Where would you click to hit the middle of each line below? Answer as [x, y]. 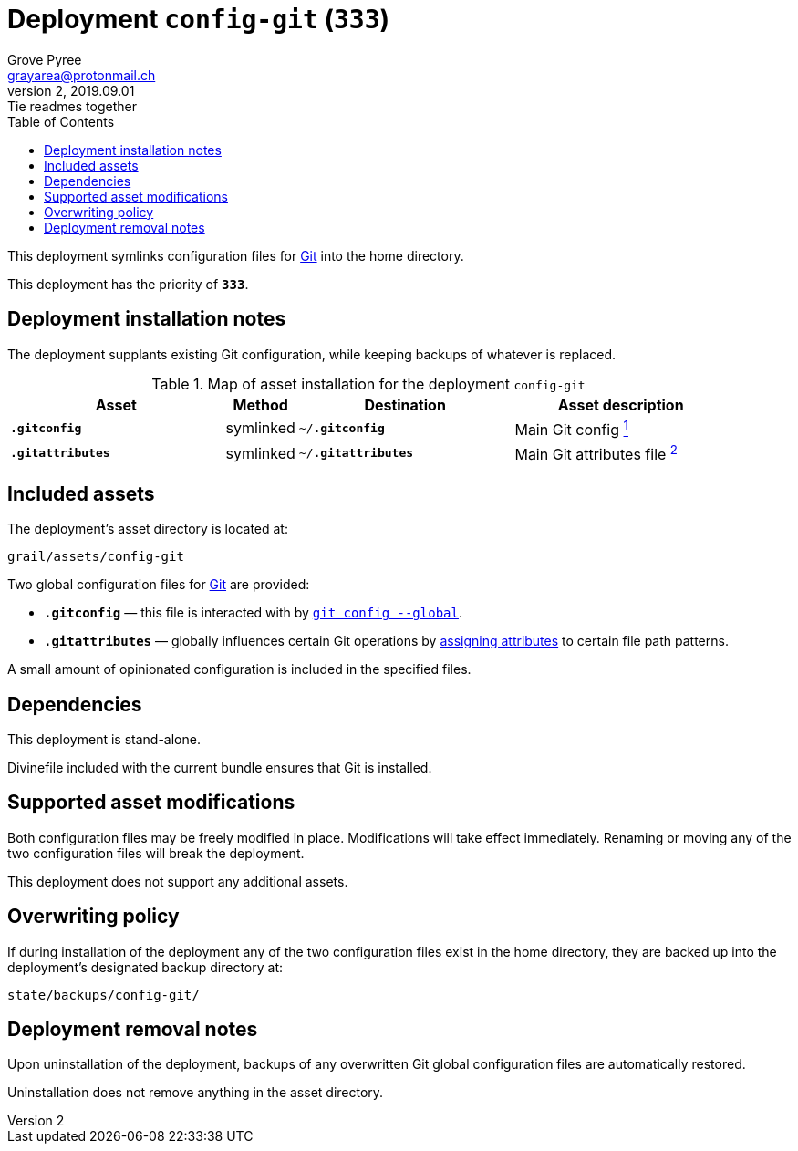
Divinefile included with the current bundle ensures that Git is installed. [220, 767]
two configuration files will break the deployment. [156, 853]
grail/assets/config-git [96, 557]
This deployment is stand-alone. [104, 739]
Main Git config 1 [571, 428]
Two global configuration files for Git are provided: [159, 585]
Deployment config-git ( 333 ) [199, 19]
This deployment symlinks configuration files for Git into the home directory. [236, 255]
